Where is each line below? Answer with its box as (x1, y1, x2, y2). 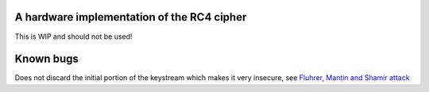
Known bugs (14, 52, 79, 66)
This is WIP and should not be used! (14, 32, 133, 41)
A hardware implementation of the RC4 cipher (14, 10, 247, 24)
